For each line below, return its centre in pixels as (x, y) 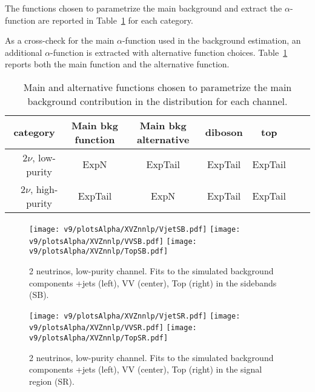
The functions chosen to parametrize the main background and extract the (144, 8)
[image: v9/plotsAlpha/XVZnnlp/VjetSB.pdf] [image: (135, 229)
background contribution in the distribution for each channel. (157, 101)
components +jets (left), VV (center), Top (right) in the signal (146, 369)
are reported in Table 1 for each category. (115, 20)
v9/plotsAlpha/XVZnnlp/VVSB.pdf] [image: (113, 241)
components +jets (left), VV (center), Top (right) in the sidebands (153, 282)
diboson (224, 132)
